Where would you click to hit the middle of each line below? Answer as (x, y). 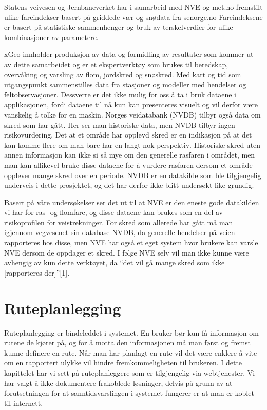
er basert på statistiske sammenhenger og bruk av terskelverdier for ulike (119, 27)
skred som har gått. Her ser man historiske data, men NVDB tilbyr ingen (120, 124)
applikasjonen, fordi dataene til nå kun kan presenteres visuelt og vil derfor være (131, 104)
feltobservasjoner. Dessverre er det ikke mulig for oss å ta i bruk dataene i (120, 94)
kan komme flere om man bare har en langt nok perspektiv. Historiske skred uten (132, 144)
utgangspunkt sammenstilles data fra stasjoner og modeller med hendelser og (125, 84)
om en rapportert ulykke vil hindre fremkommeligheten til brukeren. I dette (123, 363)
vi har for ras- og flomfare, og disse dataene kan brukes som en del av (113, 212)
